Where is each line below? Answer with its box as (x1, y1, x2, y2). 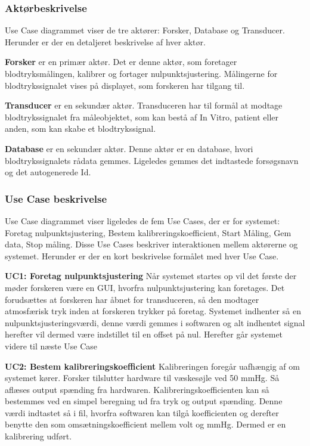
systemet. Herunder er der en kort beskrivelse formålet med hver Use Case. (5, 249, 279, 262)
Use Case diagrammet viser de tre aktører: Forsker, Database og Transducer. (5, 24, 285, 36)
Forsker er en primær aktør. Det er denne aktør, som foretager (5, 55, 237, 68)
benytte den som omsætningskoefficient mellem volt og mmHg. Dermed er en (5, 418, 286, 430)
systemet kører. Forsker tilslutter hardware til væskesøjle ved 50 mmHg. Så (5, 371, 280, 384)
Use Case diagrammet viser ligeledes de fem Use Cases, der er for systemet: (5, 214, 280, 227)
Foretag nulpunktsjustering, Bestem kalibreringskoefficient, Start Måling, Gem (5, 226, 292, 239)
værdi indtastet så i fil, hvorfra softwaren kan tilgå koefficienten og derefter (5, 406, 279, 419)
